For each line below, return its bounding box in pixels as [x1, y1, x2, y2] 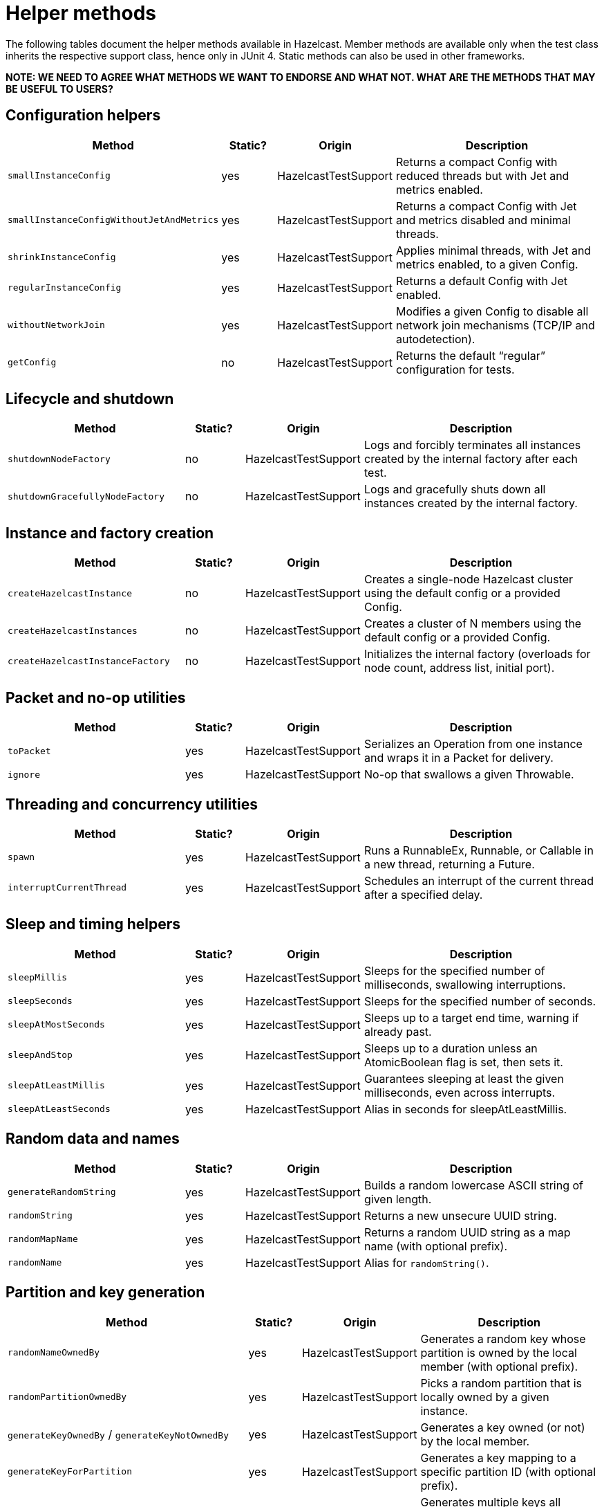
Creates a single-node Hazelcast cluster [364, 572, 574, 587]
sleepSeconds [8, 996, 73, 1007]
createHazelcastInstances [8, 625, 138, 636]
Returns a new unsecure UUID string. [364, 1208, 557, 1223]
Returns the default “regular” [396, 348, 545, 363]
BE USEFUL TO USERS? [6, 82, 113, 95]
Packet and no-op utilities [6, 688, 186, 706]
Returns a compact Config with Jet [396, 199, 577, 213]
